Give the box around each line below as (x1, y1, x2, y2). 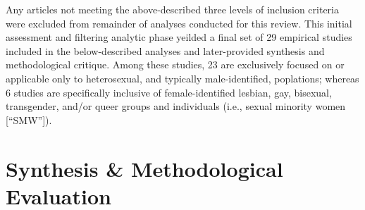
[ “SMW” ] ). (6, 112, 52, 127)
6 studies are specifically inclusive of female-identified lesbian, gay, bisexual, (6, 85, 332, 99)
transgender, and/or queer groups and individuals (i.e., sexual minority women (6, 99, 346, 113)
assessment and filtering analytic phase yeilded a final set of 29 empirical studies (6, 30, 352, 44)
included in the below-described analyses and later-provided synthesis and (6, 43, 325, 58)
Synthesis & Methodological (6, 154, 283, 183)
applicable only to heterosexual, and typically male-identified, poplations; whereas (6, 70, 359, 85)
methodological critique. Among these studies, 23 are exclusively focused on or (6, 57, 345, 72)
